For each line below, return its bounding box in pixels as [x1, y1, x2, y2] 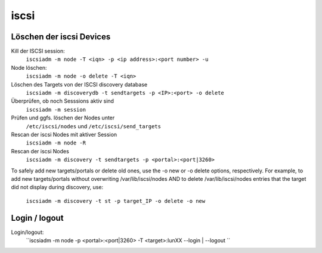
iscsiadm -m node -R [26, 140, 86, 146]
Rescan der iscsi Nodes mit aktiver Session [11, 131, 117, 138]
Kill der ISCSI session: [11, 48, 65, 55]
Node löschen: [11, 64, 47, 71]
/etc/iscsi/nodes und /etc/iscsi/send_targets [26, 122, 161, 129]
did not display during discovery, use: [11, 184, 104, 191]
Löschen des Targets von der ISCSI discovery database [11, 81, 148, 88]
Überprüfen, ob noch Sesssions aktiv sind [11, 97, 114, 104]
